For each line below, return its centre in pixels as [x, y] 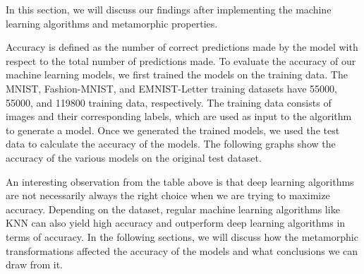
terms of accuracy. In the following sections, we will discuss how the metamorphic [182, 236]
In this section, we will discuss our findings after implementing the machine [169, 9]
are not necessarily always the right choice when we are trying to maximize [168, 195]
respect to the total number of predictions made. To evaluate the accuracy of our [181, 60]
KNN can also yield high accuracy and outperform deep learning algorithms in [176, 223]
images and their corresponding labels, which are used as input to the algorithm [179, 116]
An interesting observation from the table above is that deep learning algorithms [180, 181]
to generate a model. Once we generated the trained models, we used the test [173, 130]
